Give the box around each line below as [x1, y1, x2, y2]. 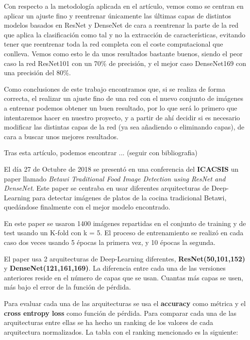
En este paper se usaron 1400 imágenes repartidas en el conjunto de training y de [4, 218, 246, 228]
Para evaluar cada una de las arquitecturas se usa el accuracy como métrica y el [4, 298, 246, 308]
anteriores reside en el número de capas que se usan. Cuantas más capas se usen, [4, 272, 244, 282]
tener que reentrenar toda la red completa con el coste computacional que [4, 39, 223, 49]
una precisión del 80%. [4, 67, 71, 78]
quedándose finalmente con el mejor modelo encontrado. [4, 202, 170, 212]
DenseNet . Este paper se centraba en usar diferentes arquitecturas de [4, 183, 209, 193]
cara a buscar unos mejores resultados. [4, 131, 118, 141]
